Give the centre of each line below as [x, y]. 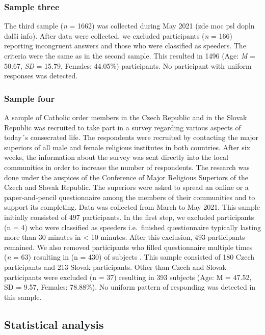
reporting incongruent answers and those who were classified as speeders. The [125, 46]
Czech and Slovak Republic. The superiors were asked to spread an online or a [126, 187]
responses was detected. [41, 76]
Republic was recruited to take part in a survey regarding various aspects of [123, 127]
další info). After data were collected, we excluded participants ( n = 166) [118, 35]
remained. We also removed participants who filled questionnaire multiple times [128, 247]
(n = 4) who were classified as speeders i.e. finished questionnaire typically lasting [132, 227]
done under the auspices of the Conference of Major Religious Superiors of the [126, 177]
